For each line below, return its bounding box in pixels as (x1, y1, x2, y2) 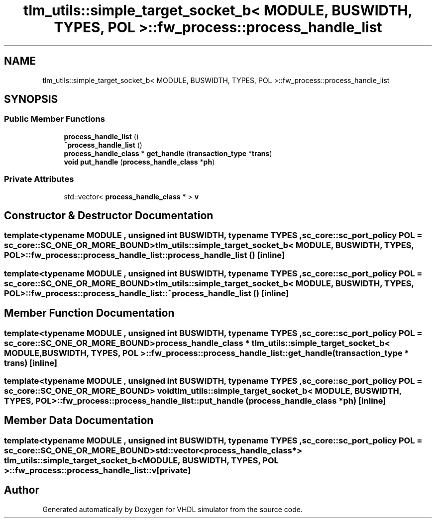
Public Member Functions (4, 114, 105, 124)
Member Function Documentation (4, 307, 175, 320)
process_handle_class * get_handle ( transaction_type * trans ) (64, 149, 272, 158)
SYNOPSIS (4, 93, 58, 106)
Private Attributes (4, 174, 74, 184)
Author (4, 484, 39, 497)
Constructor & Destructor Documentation (4, 209, 214, 222)
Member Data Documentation (4, 414, 154, 427)
